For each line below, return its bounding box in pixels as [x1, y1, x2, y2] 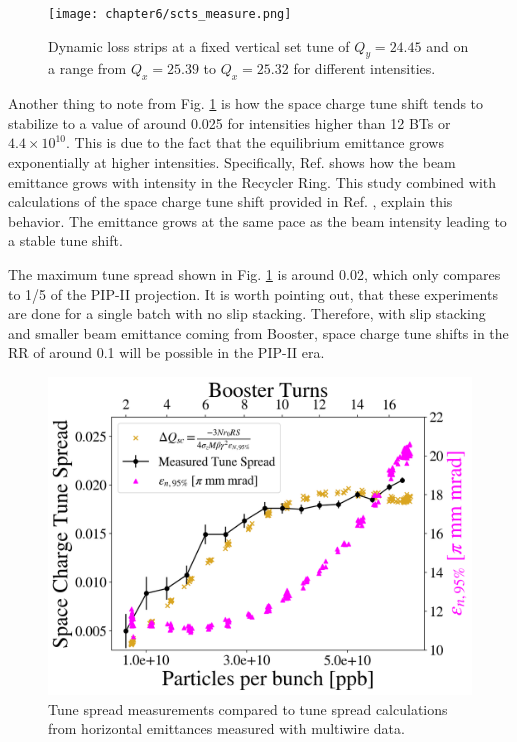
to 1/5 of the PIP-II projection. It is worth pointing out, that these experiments [8, 283, 498, 304]
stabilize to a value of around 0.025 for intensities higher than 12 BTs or [8, 112, 451, 133]
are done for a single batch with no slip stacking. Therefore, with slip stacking [8, 303, 486, 324]
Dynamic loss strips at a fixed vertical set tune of [48, 35, 350, 56]
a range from [48, 58, 127, 79]
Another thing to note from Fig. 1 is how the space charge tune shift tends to [8, 93, 484, 114]
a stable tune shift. [8, 230, 123, 251]
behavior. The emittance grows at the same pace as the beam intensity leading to [8, 210, 507, 231]
